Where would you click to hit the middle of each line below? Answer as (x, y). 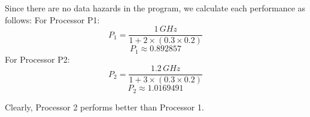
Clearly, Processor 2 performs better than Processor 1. (104, 107)
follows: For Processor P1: (52, 19)
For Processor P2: (37, 59)
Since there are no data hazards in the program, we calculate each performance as (155, 8)
